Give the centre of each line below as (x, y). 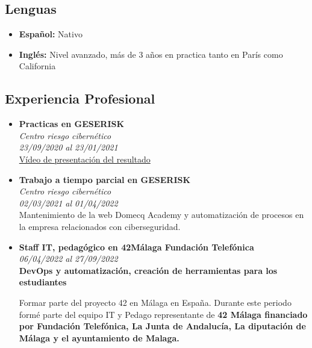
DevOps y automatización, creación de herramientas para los (148, 270)
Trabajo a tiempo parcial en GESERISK (105, 179)
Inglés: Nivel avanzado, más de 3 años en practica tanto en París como (151, 54)
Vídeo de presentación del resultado (85, 159)
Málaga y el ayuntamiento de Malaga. (99, 337)
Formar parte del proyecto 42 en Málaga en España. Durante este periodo (155, 302)
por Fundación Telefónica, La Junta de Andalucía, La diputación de (162, 326)
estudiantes (43, 282)
